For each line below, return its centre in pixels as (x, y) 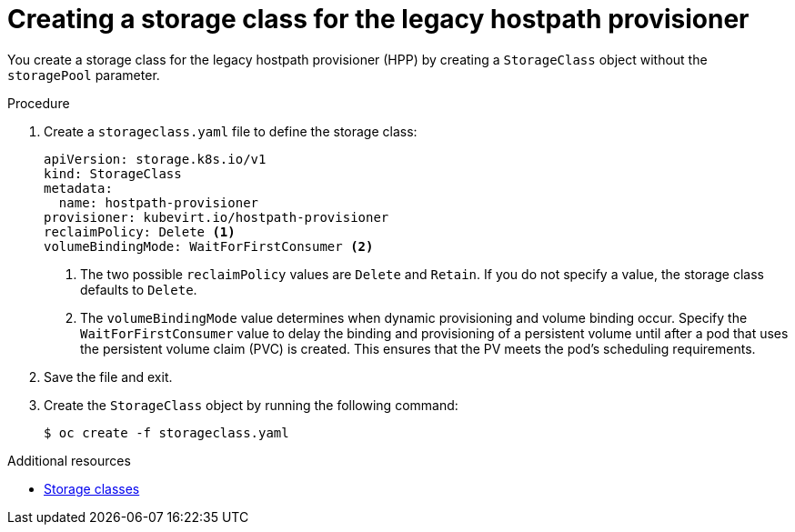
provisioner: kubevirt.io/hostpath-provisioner (216, 217)
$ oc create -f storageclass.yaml (166, 432)
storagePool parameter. (84, 75)
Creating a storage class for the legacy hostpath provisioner (378, 19)
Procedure (39, 103)
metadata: (78, 188)
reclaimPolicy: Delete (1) (140, 231)
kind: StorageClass (113, 173)
